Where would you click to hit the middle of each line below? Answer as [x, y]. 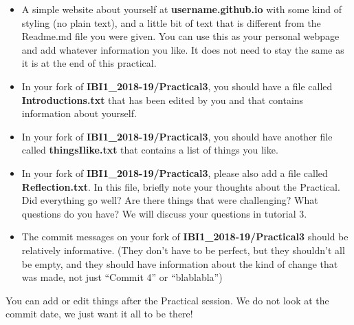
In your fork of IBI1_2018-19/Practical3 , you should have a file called [177, 86]
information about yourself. [79, 113]
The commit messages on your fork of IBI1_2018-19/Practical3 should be [185, 237]
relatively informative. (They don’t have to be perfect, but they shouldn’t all [183, 250]
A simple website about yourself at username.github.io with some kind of [181, 9]
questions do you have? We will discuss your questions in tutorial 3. [164, 213]
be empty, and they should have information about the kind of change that [180, 263]
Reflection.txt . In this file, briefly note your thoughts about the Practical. [181, 186]
